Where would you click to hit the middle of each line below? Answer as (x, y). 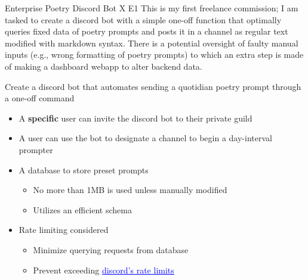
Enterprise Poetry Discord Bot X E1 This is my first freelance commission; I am (152, 8)
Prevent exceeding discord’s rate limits (104, 270)
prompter (36, 149)
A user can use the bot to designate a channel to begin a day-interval (145, 138)
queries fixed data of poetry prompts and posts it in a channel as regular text (147, 31)
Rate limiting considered (64, 230)
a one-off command (40, 98)
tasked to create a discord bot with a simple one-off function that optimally (143, 19)
